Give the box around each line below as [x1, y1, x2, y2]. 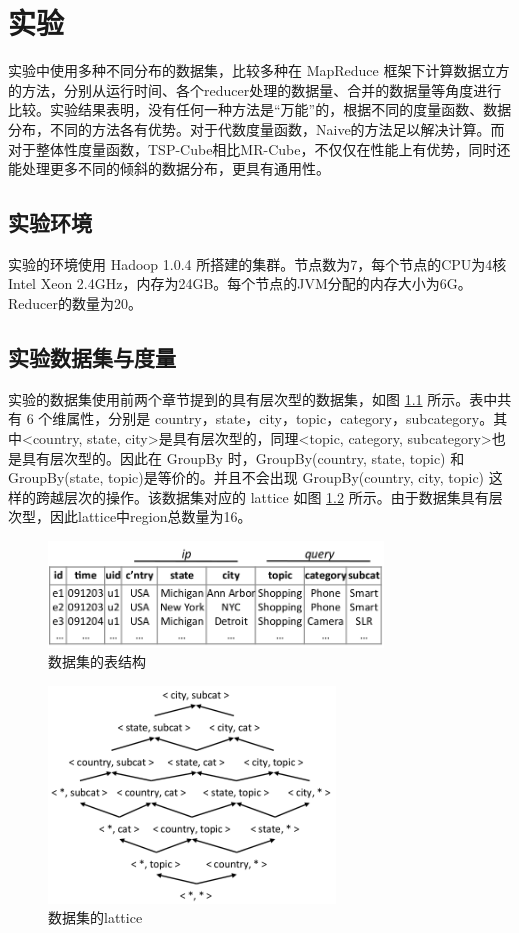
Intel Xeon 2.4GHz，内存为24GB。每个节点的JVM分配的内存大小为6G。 [8, 273, 472, 294]
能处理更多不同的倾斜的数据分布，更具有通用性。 [8, 158, 330, 179]
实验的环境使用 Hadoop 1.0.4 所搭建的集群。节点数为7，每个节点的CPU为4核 [8, 253, 507, 274]
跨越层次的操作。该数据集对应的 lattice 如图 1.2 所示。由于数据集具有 [35, 486, 489, 507]
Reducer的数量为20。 [8, 293, 143, 314]
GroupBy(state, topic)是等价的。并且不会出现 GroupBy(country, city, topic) [8, 467, 485, 488]
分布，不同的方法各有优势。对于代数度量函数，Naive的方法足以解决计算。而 [8, 118, 505, 139]
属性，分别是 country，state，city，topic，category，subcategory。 [66, 408, 494, 429]
